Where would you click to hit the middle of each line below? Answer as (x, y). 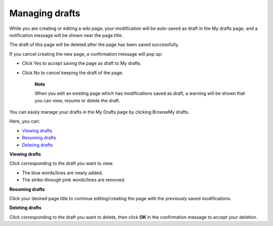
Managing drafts (45, 13)
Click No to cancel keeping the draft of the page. (73, 72)
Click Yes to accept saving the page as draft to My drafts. (82, 63)
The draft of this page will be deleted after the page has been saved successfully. (94, 45)
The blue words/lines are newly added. (62, 173)
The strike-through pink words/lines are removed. (74, 180)
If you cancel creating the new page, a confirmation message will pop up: (86, 54)
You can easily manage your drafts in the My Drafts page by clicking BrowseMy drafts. (99, 112)
